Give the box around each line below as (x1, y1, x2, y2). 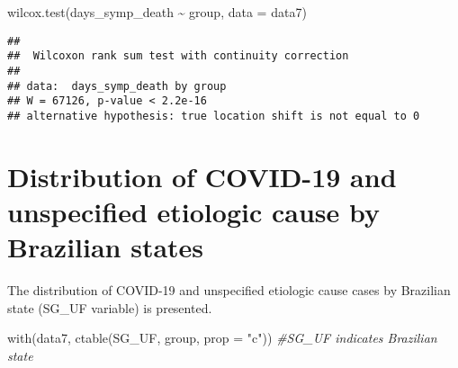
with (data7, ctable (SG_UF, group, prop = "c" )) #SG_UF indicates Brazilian (7, 328, 437, 347)
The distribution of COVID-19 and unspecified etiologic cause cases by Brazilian (7, 281, 451, 300)
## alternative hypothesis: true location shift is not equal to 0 (7, 109, 420, 122)
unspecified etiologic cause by (7, 193, 380, 229)
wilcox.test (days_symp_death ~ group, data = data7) (7, 3, 307, 21)
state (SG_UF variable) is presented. (7, 298, 212, 317)
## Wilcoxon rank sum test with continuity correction (7, 49, 349, 63)
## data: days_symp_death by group (7, 79, 227, 93)
